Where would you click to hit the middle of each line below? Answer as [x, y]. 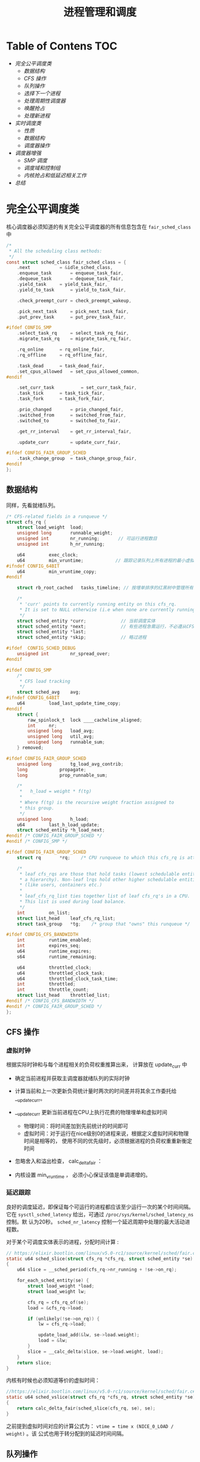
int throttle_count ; [53, 990]
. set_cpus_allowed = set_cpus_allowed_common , [78, 371]
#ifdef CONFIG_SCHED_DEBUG [41, 648]
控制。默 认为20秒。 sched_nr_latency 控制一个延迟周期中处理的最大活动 [96, 1222]
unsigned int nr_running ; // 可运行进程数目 [87, 539]
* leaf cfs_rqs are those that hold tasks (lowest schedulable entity [109, 874]
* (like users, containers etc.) [61, 885]
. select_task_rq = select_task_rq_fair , [73, 333]
